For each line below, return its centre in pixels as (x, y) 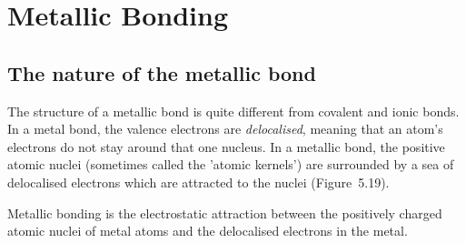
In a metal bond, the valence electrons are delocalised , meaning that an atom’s (225, 129)
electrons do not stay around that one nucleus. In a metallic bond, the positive (226, 146)
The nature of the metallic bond (162, 72)
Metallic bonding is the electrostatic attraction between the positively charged (225, 213)
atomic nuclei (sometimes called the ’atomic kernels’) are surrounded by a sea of (231, 164)
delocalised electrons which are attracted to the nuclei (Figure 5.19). (198, 182)
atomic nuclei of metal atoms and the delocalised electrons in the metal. (208, 231)
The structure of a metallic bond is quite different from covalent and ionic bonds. (233, 111)
